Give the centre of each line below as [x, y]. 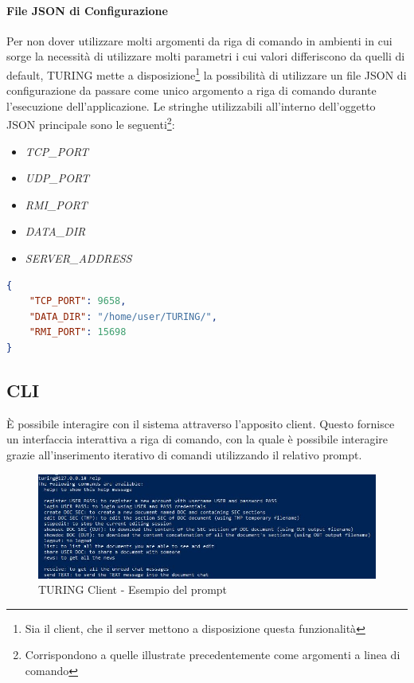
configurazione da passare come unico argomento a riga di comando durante [191, 90]
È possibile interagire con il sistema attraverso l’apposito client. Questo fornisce [201, 423]
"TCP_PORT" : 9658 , [78, 301]
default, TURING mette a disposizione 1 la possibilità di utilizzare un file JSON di [207, 73]
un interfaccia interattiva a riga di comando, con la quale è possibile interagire [197, 439]
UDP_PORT [57, 178]
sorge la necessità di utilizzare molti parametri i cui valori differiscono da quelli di [206, 56]
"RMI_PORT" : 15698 [78, 332]
